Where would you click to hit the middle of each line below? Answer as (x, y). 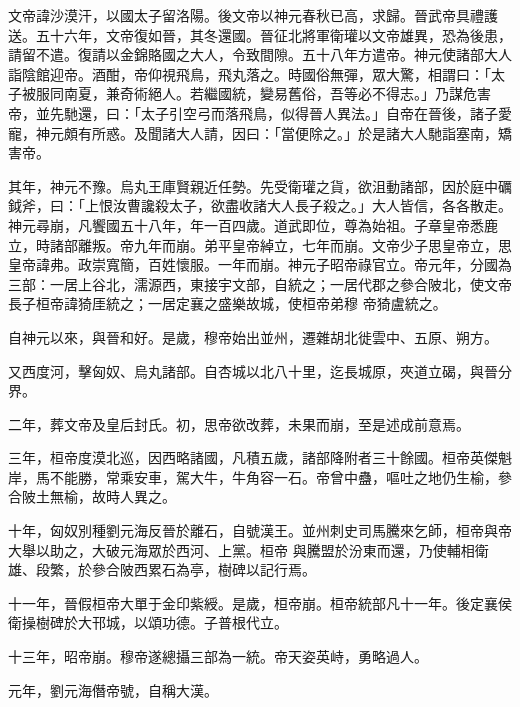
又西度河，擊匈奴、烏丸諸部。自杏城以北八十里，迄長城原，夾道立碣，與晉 (253, 370)
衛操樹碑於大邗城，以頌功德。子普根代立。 (148, 622)
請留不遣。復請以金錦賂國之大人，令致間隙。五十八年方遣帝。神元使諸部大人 (260, 54)
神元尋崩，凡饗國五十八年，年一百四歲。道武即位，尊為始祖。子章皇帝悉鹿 (253, 224)
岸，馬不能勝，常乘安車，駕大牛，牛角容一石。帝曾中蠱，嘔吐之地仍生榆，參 (260, 476)
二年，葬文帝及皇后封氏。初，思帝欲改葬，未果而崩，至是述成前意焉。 (239, 423)
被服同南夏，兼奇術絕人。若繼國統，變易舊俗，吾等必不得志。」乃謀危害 (256, 93)
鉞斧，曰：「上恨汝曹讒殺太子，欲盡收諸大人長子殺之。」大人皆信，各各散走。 (260, 205)
